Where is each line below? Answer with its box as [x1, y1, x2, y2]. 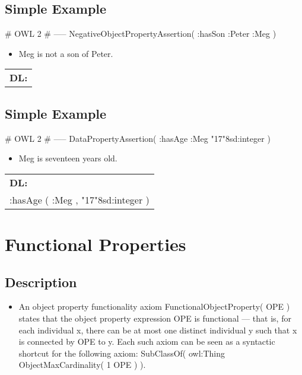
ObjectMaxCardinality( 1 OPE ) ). [18, 358, 146, 371]
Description [5, 272, 77, 291]
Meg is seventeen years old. [18, 152, 117, 164]
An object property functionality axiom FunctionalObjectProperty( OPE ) [18, 300, 290, 313]
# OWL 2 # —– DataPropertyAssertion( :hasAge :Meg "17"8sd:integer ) [5, 132, 271, 144]
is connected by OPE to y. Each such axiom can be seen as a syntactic [18, 335, 275, 348]
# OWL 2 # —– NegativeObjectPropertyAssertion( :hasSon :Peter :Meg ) [5, 27, 276, 40]
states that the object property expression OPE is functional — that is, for [18, 312, 291, 324]
